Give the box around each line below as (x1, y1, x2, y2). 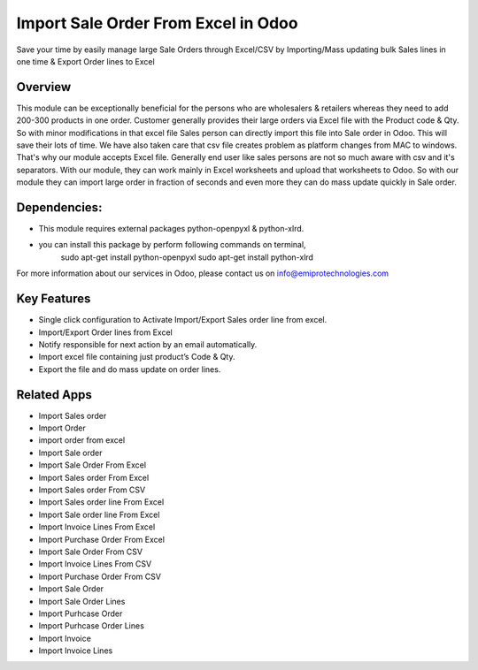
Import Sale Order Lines (38, 596, 126, 606)
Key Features (16, 292, 91, 307)
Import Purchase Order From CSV (38, 571, 161, 582)
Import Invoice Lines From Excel (38, 522, 156, 532)
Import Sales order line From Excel (38, 497, 165, 507)
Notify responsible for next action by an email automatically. (38, 339, 258, 349)
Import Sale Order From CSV (38, 546, 143, 557)
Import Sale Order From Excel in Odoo (16, 13, 298, 33)
